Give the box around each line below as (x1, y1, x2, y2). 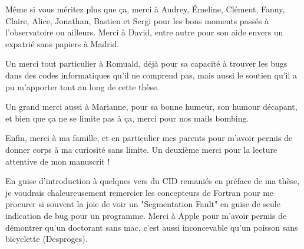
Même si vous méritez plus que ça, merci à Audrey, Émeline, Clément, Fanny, (5, 3, 285, 15)
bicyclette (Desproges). (5, 232, 88, 245)
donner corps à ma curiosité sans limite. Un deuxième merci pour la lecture (5, 143, 277, 155)
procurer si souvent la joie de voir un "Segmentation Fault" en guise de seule (5, 198, 280, 210)
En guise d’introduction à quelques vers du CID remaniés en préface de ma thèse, (5, 175, 300, 187)
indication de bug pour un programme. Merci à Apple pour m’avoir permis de (5, 209, 287, 221)
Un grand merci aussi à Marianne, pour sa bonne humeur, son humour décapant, (5, 100, 298, 113)
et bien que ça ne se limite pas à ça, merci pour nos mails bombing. (5, 112, 249, 124)
